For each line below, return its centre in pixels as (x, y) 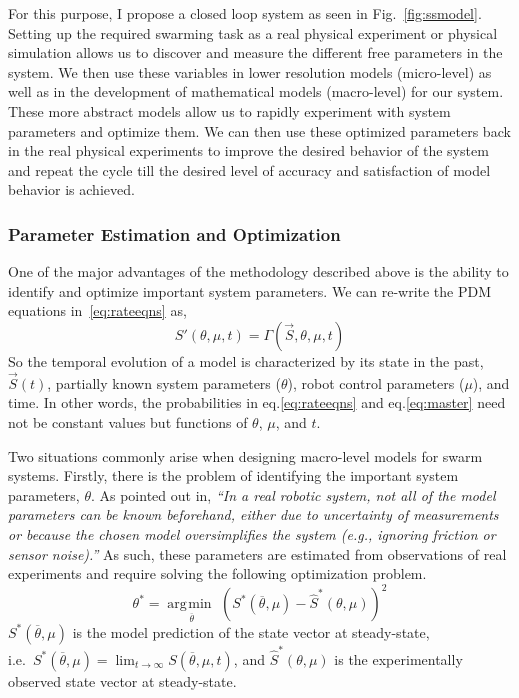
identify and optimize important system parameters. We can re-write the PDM (250, 290)
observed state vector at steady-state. (122, 680)
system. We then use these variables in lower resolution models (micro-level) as (250, 71)
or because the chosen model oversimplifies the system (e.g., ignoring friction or (252, 533)
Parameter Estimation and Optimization (174, 233)
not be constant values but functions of (128, 421)
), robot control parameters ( (376, 382)
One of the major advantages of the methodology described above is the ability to (258, 271)
